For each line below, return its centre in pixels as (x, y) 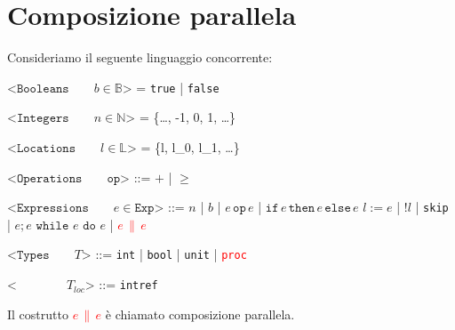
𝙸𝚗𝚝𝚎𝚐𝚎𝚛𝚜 (43, 119)
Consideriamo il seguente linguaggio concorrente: (140, 57)
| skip (432, 207)
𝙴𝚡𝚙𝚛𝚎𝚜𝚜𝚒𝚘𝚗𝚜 (52, 209)
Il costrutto (38, 314)
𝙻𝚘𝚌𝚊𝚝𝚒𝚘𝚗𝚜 (46, 148)
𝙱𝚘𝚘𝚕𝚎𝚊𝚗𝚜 (43, 89)
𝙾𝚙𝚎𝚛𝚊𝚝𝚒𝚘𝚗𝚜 (49, 178)
